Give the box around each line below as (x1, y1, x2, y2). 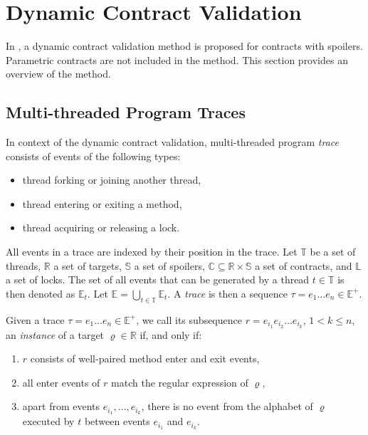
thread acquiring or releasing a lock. (22, 220, 180, 235)
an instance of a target (6, 327, 105, 342)
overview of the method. (6, 66, 111, 81)
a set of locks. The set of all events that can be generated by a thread (6, 272, 310, 287)
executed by (22, 414, 75, 429)
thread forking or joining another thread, (22, 172, 201, 187)
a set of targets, (53, 258, 122, 273)
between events (84, 414, 150, 429)
